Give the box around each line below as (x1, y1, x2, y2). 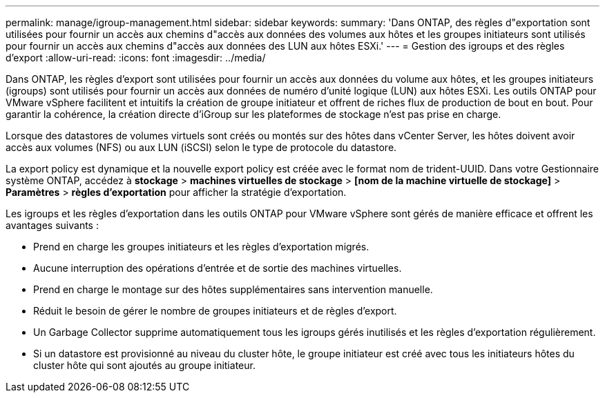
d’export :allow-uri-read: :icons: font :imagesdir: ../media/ (6, 52, 266, 63)
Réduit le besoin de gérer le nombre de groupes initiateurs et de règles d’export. (33, 305, 397, 317)
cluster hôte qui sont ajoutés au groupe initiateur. (33, 359, 256, 371)
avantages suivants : (6, 219, 99, 231)
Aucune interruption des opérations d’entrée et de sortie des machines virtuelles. (33, 262, 402, 274)
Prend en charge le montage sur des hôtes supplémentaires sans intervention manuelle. (33, 283, 433, 295)
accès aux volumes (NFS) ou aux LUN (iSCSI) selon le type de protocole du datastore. (6, 141, 397, 153)
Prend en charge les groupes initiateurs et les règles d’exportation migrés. (33, 241, 369, 252)
